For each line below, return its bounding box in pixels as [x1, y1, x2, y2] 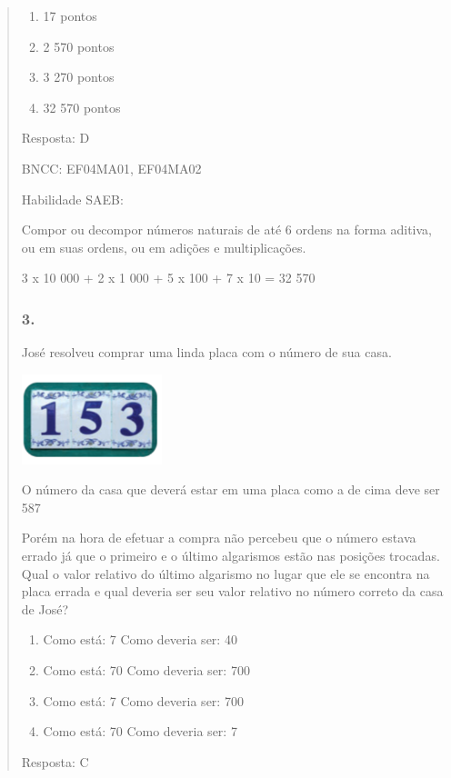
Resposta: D [21, 128, 90, 147]
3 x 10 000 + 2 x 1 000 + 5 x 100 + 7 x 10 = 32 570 [21, 268, 316, 287]
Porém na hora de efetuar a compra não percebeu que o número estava [21, 528, 416, 547]
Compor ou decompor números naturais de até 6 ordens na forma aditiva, [21, 220, 432, 239]
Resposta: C [21, 752, 89, 771]
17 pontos [43, 6, 97, 25]
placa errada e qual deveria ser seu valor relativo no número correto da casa [21, 582, 444, 601]
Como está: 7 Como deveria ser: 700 [43, 691, 244, 710]
